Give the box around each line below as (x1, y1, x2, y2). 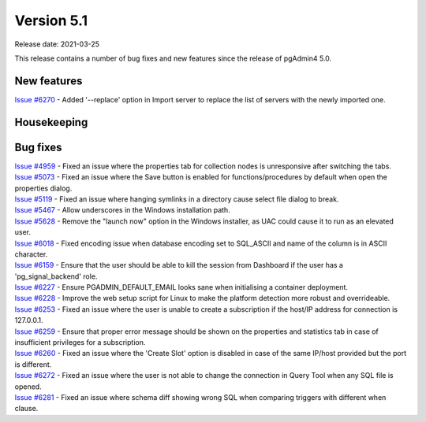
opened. (14, 382, 43, 391)
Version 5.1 (14, 12, 88, 29)
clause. (14, 404, 39, 413)
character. (14, 249, 48, 259)
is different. (14, 359, 52, 369)
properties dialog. (14, 183, 73, 193)
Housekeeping (14, 115, 88, 129)
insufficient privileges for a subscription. (14, 338, 146, 347)
